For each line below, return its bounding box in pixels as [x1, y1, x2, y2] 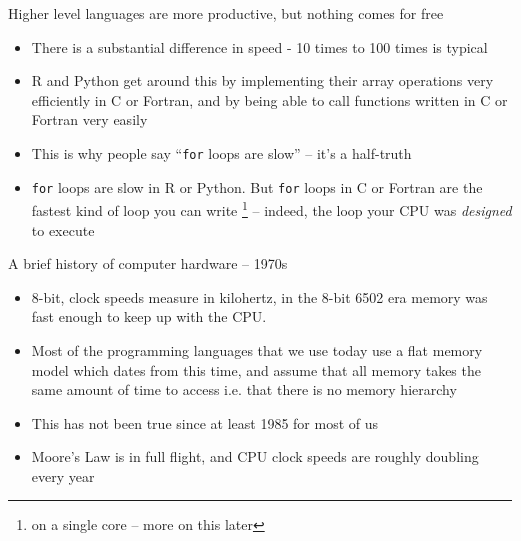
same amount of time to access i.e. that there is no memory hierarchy [31, 379, 457, 400]
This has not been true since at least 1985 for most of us [31, 412, 379, 433]
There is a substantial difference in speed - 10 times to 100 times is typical [31, 36, 488, 57]
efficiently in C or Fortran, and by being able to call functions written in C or [31, 89, 508, 110]
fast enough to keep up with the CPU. [31, 306, 267, 327]
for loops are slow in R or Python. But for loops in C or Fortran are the [31, 176, 483, 197]
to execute [31, 219, 95, 240]
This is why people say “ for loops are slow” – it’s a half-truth [31, 142, 412, 163]
